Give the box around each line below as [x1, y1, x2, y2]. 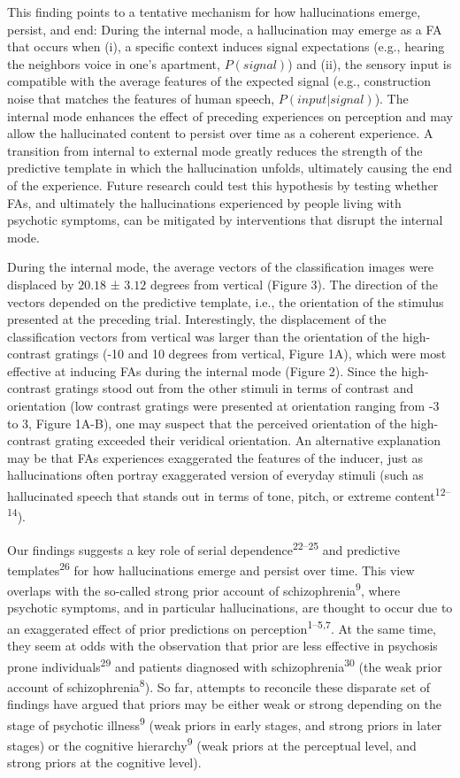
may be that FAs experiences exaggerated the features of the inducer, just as [7, 448, 424, 466]
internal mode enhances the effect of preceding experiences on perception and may [7, 106, 453, 125]
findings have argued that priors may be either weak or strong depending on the [7, 695, 441, 713]
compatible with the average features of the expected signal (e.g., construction [7, 72, 432, 90]
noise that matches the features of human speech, [7, 89, 275, 107]
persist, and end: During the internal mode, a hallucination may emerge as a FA [7, 19, 442, 38]
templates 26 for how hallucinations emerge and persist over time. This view [7, 558, 415, 579]
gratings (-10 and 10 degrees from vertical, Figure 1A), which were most [55, 344, 447, 363]
